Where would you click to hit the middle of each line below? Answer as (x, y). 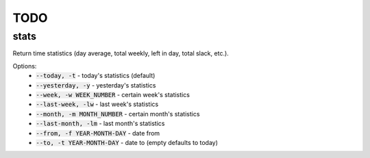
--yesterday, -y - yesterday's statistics (96, 85)
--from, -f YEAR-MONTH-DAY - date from (98, 133)
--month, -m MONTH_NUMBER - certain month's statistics (118, 114)
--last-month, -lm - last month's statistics (100, 124)
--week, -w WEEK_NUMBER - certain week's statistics (113, 94)
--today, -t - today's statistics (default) (96, 76)
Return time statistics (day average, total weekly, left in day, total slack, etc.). (121, 53)
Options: (25, 66)
